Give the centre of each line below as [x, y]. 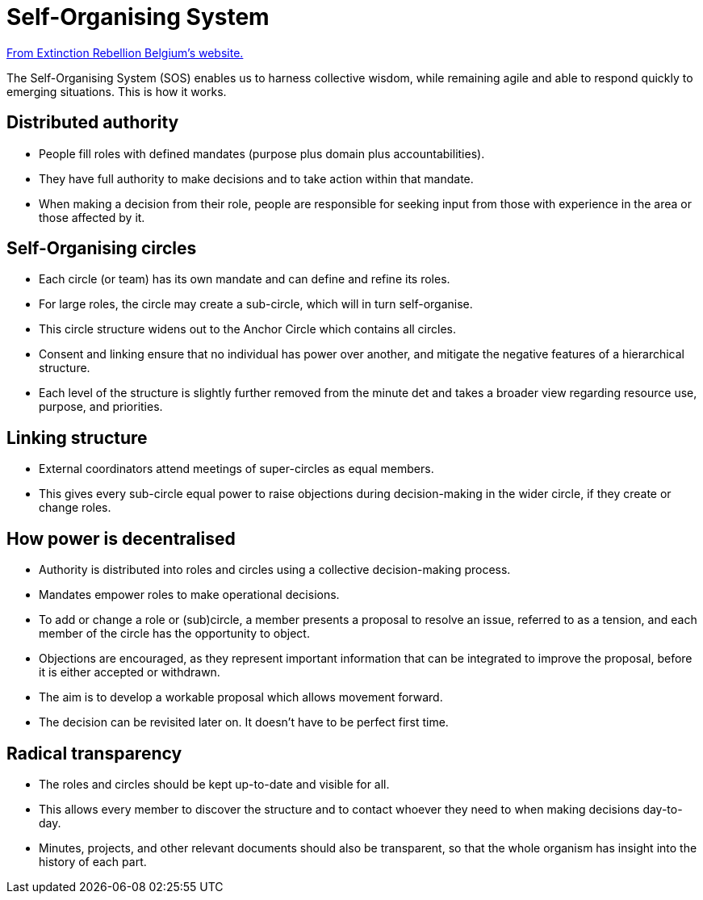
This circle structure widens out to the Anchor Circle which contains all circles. [248, 329]
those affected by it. [92, 217]
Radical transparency [94, 753]
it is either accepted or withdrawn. [130, 672]
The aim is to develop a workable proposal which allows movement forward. [241, 697]
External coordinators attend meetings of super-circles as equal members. [236, 469]
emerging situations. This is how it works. [117, 91]
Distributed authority [93, 123]
